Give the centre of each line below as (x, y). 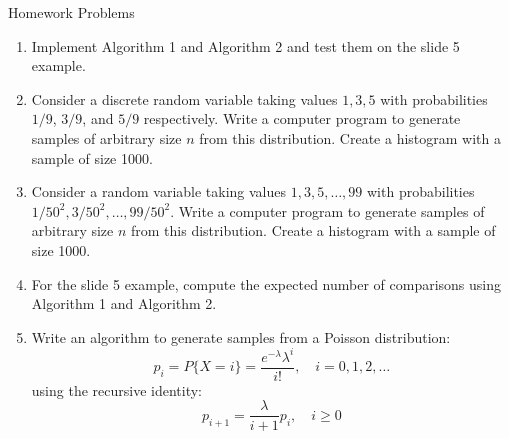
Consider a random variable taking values (159, 191)
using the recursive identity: (116, 389)
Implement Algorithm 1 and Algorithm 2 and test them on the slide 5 (245, 45)
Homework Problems (71, 12)
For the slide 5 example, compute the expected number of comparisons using (266, 283)
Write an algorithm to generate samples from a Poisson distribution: (241, 336)
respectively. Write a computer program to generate (302, 118)
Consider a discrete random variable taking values (184, 98)
